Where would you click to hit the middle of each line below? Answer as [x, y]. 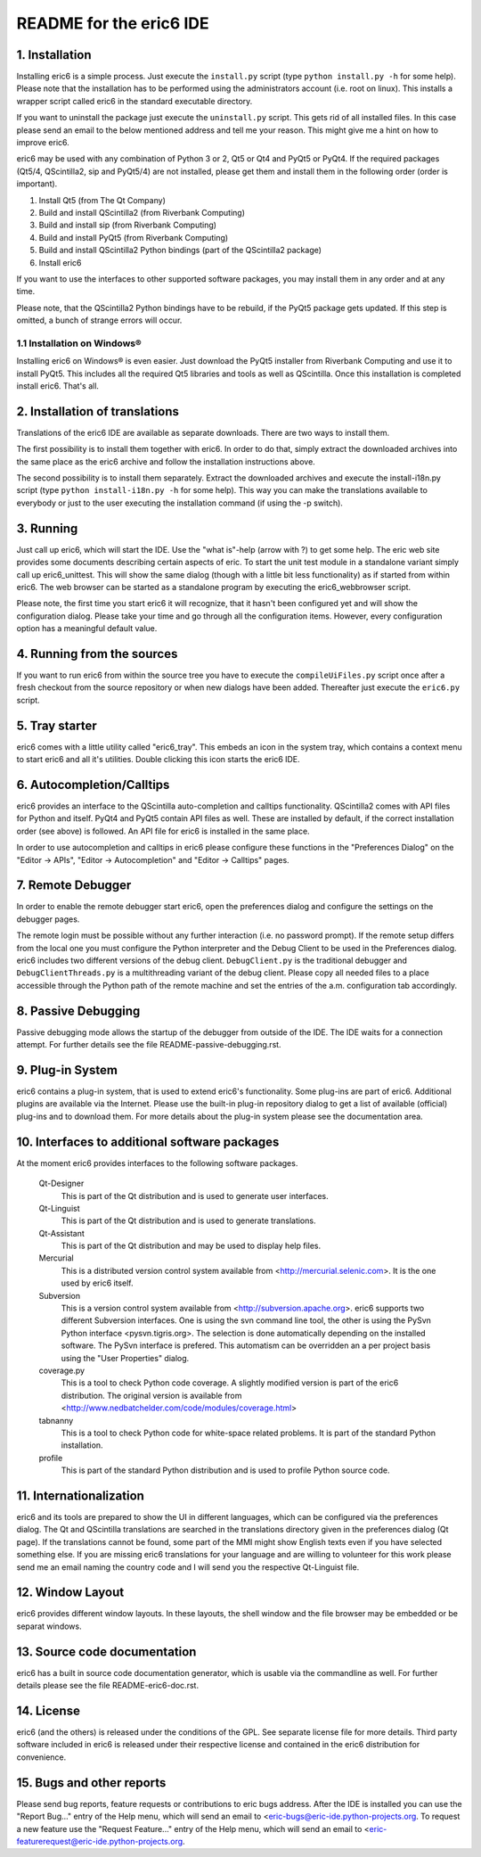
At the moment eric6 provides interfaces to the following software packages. [157, 1163]
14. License [48, 1710]
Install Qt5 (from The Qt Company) [102, 200]
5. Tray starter [57, 725]
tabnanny [56, 1420]
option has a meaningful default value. [87, 629]
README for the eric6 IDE [113, 23]
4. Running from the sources [97, 654]
